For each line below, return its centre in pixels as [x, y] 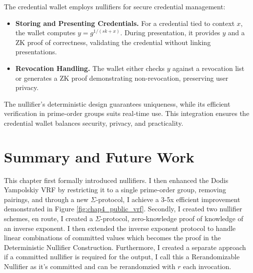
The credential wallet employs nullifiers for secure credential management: [115, 6]
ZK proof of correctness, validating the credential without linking [113, 42]
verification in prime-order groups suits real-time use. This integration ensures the [127, 113]
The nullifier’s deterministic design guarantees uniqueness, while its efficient [117, 103]
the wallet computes [45, 33]
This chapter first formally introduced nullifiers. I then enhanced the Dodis [116, 180]
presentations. [36, 52]
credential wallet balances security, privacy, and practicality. [94, 123]
